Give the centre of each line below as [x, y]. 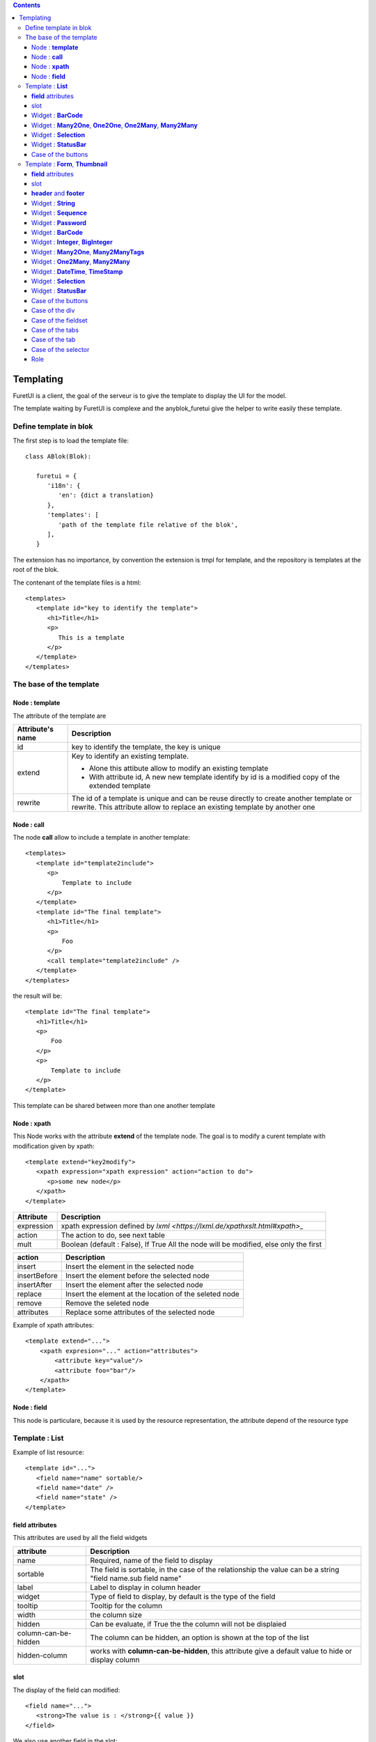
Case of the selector [61, 349]
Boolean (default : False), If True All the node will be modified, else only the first [191, 1244]
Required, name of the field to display [151, 1560]
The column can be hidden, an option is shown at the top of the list [199, 1637]
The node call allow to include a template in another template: [102, 838]
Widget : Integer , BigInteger [72, 242]
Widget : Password [59, 222]
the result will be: [38, 996]
